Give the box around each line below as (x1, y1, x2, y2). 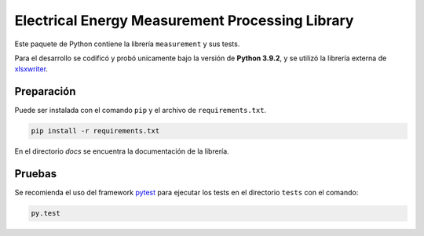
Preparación (14, 85, 76, 98)
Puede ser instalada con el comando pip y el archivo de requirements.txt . (14, 106, 267, 115)
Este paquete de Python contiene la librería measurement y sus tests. (14, 39, 240, 49)
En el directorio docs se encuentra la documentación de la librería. (14, 147, 229, 156)
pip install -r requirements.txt (31, 126, 160, 136)
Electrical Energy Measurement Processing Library (14, 12, 354, 29)
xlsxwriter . (14, 64, 49, 74)
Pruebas (14, 167, 57, 180)
